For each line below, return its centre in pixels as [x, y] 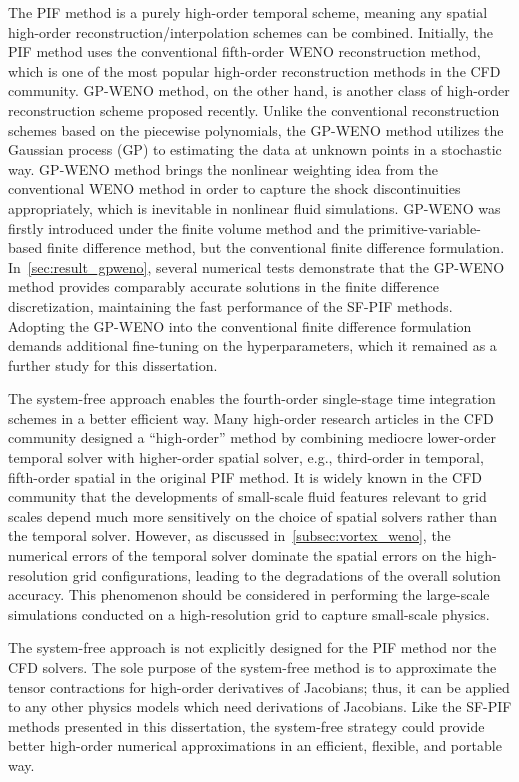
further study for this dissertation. [113, 364]
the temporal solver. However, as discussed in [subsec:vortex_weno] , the [229, 535]
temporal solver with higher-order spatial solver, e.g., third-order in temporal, [246, 457]
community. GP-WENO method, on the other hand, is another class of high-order [259, 90]
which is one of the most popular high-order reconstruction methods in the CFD [254, 70]
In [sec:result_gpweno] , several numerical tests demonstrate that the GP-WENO [256, 266]
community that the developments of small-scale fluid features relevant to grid [247, 496]
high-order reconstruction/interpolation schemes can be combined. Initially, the [251, 31]
